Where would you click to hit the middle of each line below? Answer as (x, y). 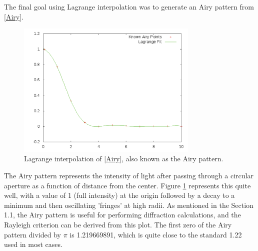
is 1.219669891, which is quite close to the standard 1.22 (156, 234)
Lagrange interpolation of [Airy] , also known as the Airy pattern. (124, 159)
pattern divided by (33, 234)
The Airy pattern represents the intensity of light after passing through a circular (129, 176)
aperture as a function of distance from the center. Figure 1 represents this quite (127, 185)
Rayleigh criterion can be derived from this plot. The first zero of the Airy (118, 224)
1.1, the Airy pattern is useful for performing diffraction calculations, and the (122, 215)
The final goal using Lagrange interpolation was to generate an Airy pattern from (129, 7)
